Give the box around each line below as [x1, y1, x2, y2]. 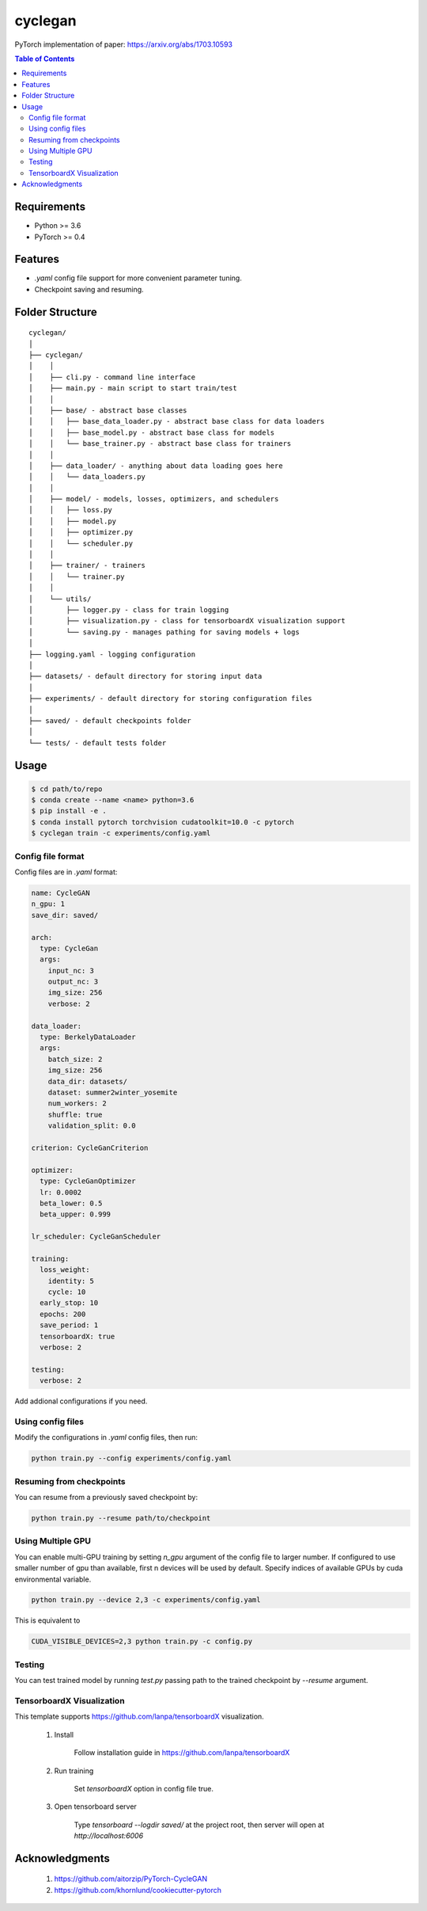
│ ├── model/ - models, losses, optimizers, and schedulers [28, 495, 279, 504]
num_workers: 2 [47, 1099, 107, 1108]
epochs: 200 [40, 1309, 86, 1319]
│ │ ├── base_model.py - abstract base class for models [28, 428, 275, 437]
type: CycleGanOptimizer [40, 1177, 136, 1186]
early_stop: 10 [40, 1299, 99, 1308]
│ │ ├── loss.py [28, 505, 112, 515]
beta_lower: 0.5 [40, 1198, 103, 1208]
